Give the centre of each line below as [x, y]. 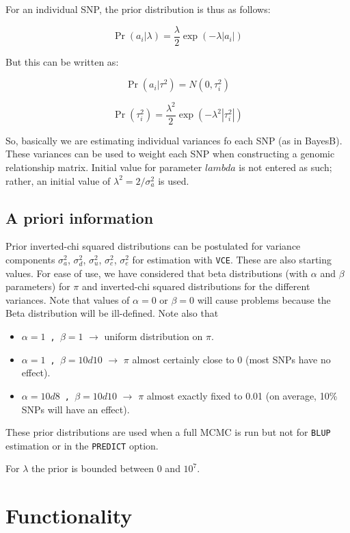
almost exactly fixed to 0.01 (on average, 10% [242, 395]
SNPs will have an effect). [76, 409]
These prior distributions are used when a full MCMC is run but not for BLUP [168, 432]
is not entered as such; [285, 167]
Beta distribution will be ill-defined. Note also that [112, 313]
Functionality [69, 516]
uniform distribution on [153, 336]
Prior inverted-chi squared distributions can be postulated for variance [153, 246]
